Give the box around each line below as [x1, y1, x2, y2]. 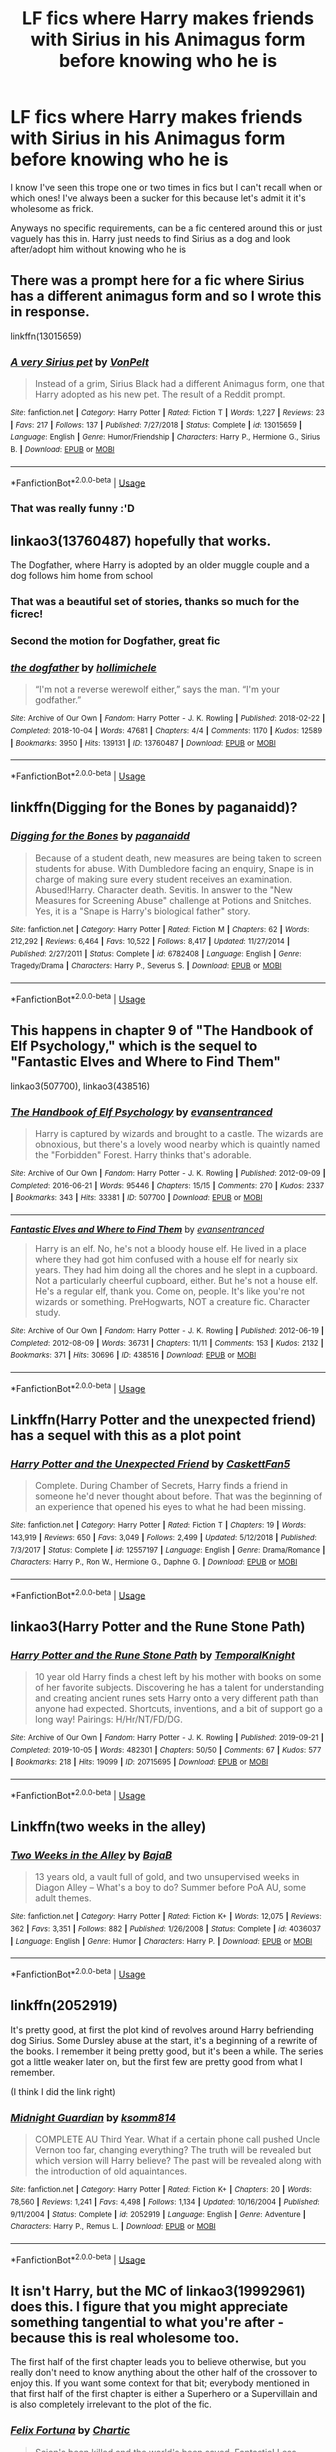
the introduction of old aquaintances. [34, 2165, 188, 2177]
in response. [10, 303, 90, 321]
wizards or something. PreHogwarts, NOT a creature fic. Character [34, 1295, 310, 1307]
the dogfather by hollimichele [10, 660, 157, 674]
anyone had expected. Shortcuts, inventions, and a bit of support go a [34, 1703, 323, 1715]
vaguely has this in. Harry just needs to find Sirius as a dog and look [10, 232, 291, 244]
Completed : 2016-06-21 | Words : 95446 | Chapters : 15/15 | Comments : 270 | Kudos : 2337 [10, 1180, 325, 1191]
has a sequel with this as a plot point [10, 1427, 242, 1444]
